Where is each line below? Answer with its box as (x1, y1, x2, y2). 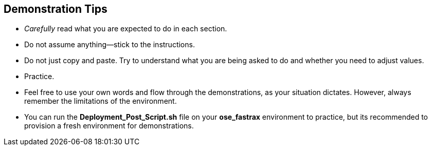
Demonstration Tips (4, 3, 107, 15)
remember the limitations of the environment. (24, 97, 177, 106)
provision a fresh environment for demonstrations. (24, 121, 194, 130)
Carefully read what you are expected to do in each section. (24, 24, 227, 33)
